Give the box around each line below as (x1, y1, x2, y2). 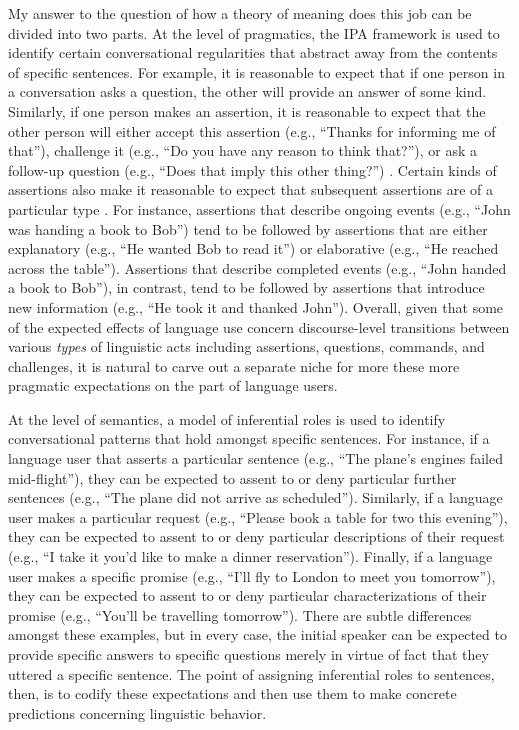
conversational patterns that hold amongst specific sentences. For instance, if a (8, 428, 490, 449)
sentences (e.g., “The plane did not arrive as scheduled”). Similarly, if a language (8, 487, 503, 508)
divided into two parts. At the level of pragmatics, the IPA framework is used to (8, 22, 500, 43)
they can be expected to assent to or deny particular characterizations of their (8, 585, 487, 606)
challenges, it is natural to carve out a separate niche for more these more (8, 355, 460, 376)
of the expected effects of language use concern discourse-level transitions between (8, 316, 510, 337)
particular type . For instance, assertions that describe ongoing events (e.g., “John (8, 198, 511, 219)
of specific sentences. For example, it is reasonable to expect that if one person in (8, 61, 505, 82)
